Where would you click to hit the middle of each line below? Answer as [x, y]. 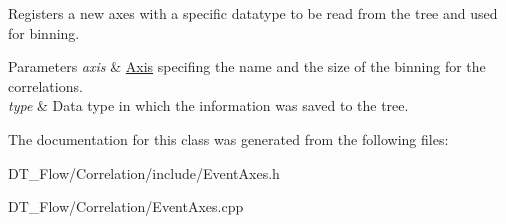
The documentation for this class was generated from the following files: [228, 138]
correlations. [45, 85]
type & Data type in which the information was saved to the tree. [208, 105]
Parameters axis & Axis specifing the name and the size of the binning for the [247, 66]
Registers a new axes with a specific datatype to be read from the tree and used [253, 13]
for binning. [44, 32]
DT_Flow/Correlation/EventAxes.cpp [126, 206]
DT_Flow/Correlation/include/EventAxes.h [144, 172]
